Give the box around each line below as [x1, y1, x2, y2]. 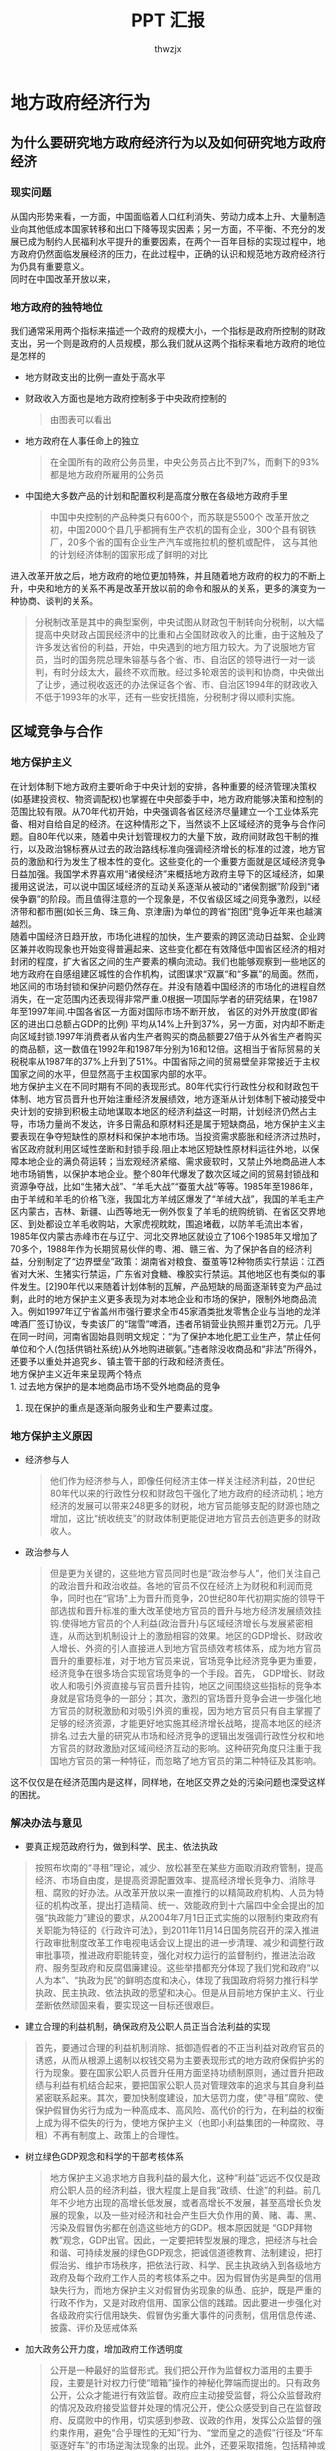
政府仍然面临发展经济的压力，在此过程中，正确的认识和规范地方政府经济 [18, 247, 317, 260]
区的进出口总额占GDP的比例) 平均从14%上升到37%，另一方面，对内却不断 [10, 1017, 317, 1030]
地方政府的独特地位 [10, 300, 103, 314]
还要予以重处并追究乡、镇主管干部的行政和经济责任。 [10, 1355, 230, 1367]
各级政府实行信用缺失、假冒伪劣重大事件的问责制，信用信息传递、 [49, 2309, 322, 2321]
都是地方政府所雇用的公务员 [49, 468, 165, 480]
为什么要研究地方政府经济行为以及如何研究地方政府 [10, 134, 326, 151]
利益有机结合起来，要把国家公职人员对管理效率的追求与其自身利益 [52, 2079, 325, 2091]
